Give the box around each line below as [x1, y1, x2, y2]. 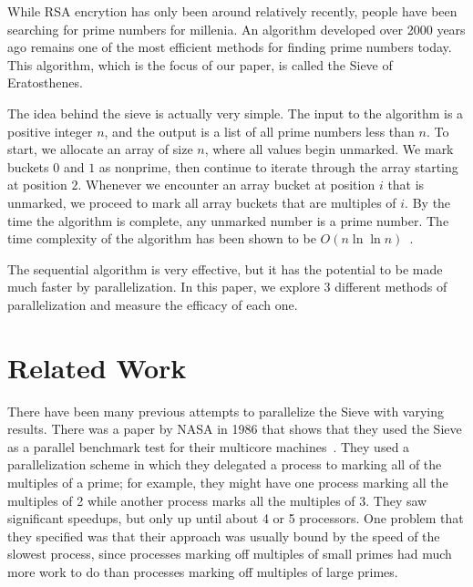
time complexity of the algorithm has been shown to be [7, 229, 316, 248]
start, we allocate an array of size [7, 139, 193, 159]
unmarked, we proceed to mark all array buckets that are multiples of [7, 192, 396, 211]
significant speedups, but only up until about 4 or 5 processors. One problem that [7, 509, 464, 528]
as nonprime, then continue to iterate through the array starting [98, 157, 458, 176]
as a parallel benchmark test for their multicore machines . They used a [7, 437, 410, 456]
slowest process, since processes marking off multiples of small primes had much [7, 544, 452, 563]
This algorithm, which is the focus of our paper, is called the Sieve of [7, 55, 393, 74]
